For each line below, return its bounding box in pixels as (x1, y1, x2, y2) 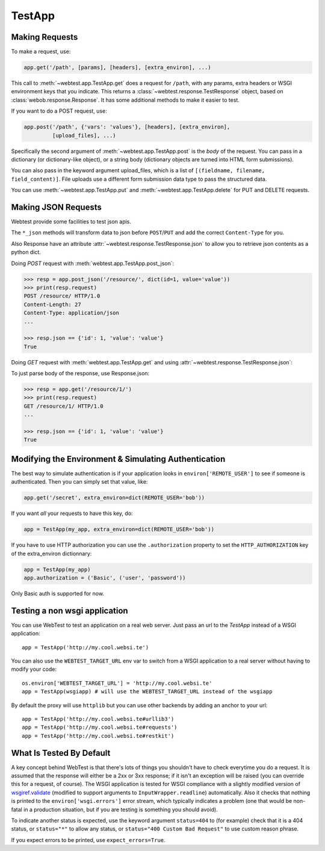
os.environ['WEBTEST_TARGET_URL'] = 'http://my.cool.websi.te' (22, 679, 212, 687)
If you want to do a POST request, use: (11, 107, 108, 114)
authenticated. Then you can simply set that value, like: (11, 478, 148, 485)
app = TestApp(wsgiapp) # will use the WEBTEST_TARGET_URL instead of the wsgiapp (22, 688, 273, 695)
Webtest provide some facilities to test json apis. (11, 218, 132, 225)
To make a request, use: (11, 48, 71, 55)
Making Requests (11, 32, 78, 42)
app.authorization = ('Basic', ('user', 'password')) (23, 575, 186, 581)
